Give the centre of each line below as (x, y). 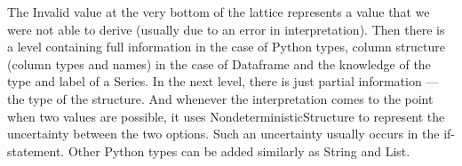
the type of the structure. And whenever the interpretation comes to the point (220, 98)
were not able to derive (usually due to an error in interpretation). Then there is (226, 29)
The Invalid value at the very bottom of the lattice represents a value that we (219, 12)
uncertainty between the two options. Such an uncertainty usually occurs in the (223, 134)
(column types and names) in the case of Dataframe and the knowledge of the (219, 63)
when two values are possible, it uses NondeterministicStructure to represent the (226, 116)
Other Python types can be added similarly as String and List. (239, 150)
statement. (36, 150)
